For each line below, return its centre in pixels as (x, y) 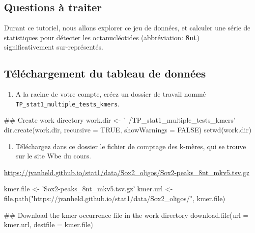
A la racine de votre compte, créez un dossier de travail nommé (111, 94)
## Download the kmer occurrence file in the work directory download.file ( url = (126, 215)
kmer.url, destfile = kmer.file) (49, 224)
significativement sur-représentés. (54, 47)
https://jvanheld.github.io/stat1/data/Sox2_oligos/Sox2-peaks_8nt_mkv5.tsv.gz (127, 172)
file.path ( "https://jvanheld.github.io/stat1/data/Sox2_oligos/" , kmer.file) (115, 198)
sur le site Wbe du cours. (53, 156)
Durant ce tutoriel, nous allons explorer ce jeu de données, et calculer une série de (127, 28)
